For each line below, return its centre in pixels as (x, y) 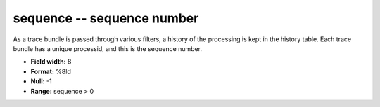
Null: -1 (41, 81)
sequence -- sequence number (106, 18)
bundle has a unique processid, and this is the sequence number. (108, 48)
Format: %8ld (51, 71)
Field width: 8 (51, 62)
